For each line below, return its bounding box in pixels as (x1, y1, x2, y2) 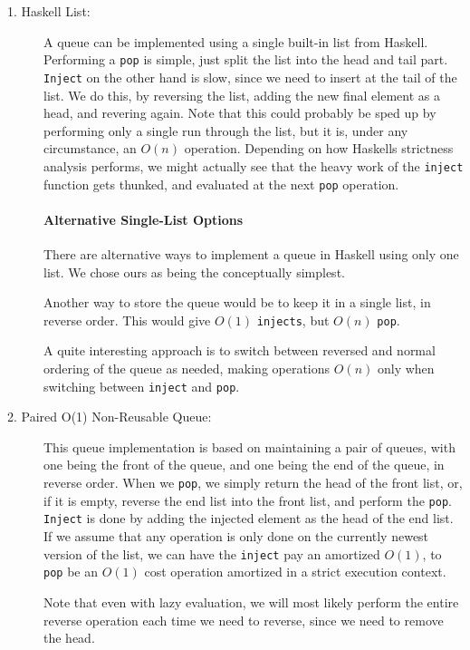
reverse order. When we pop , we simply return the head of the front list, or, (43, 473, 463, 492)
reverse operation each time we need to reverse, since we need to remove (43, 610, 444, 629)
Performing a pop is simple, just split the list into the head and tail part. (43, 50, 448, 69)
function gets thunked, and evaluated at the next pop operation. (43, 174, 399, 193)
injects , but (256, 310, 330, 329)
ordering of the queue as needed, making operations (43, 359, 331, 378)
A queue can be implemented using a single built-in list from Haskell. (43, 32, 428, 51)
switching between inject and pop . (43, 376, 240, 395)
